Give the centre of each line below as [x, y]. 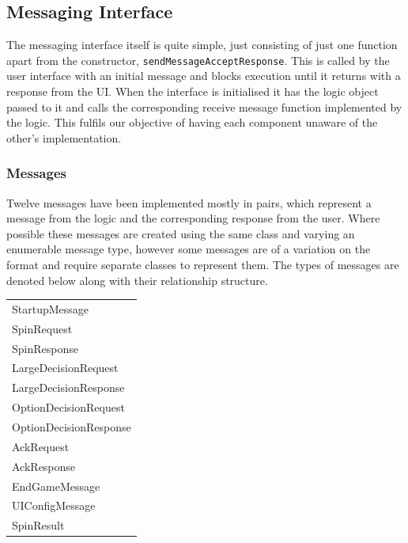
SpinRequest [42, 328]
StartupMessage [51, 308]
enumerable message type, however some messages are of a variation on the [189, 249]
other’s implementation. [64, 137]
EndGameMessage [56, 486]
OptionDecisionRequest [68, 407]
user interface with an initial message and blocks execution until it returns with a [204, 76]
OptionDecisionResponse [72, 427]
